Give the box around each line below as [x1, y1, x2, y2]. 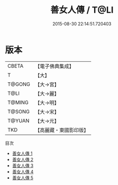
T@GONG [7, 81, 30, 88]
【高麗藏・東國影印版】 [35, 127, 89, 133]
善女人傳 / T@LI [50, 4, 114, 16]
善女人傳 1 [12, 150, 33, 156]
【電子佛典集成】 [35, 63, 74, 70]
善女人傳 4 [12, 168, 34, 174]
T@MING [7, 99, 29, 106]
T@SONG [7, 108, 30, 115]
